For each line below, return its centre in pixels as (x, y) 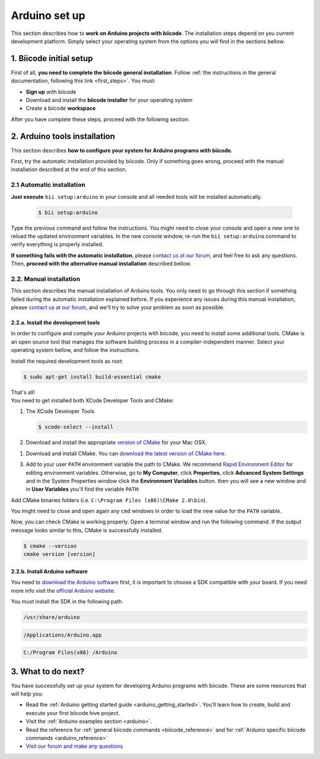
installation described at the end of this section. (69, 170)
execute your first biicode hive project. (73, 713)
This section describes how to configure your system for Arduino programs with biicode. (122, 150)
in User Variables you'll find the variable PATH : (83, 489)
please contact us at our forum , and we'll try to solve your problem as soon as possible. (118, 307)
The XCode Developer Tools (60, 411)
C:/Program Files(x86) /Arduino (71, 652)
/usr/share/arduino (52, 617)
